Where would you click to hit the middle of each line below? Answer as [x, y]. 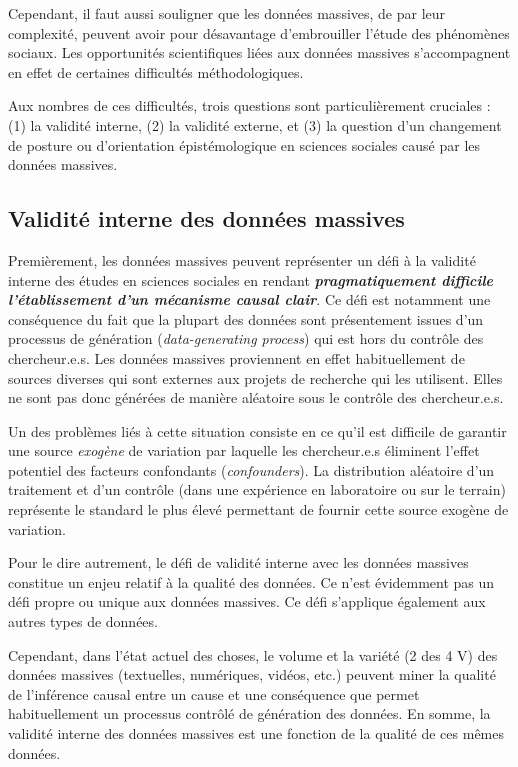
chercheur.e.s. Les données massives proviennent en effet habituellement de [236, 357]
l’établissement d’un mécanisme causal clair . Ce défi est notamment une [249, 299]
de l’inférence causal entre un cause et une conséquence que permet [214, 693]
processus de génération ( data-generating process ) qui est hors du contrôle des [246, 338]
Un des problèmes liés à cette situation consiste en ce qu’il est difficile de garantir [257, 430]
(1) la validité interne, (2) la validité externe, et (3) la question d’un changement [255, 124]
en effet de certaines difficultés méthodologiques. [156, 71]
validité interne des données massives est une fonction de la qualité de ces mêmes [256, 733]
